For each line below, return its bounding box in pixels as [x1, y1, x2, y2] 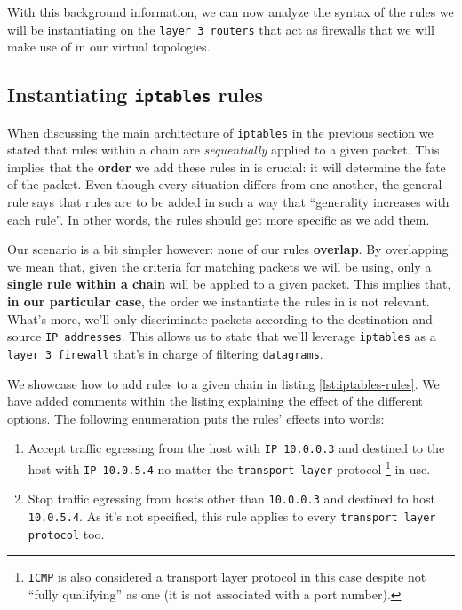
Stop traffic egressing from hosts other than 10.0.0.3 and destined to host [28, 489, 435, 508]
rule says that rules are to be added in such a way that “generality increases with [7, 193, 450, 211]
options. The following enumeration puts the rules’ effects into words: [7, 408, 385, 427]
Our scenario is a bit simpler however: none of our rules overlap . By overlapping [7, 240, 449, 258]
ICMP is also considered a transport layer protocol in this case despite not [28, 567, 426, 586]
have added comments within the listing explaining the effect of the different [7, 392, 424, 410]
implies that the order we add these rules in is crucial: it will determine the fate [7, 157, 446, 176]
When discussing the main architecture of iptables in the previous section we [7, 123, 434, 141]
